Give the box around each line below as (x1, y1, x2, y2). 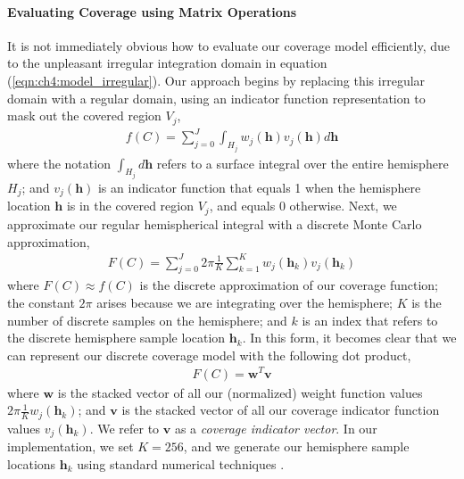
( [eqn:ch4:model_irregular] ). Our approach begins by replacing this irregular (7, 70, 426, 89)
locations (7, 454, 56, 473)
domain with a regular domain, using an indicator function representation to (7, 88, 426, 107)
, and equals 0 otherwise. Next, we (209, 196, 397, 215)
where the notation (7, 153, 111, 172)
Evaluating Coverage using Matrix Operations (7, 2, 297, 21)
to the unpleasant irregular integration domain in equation (7, 54, 327, 72)
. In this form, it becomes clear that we (242, 328, 457, 347)
